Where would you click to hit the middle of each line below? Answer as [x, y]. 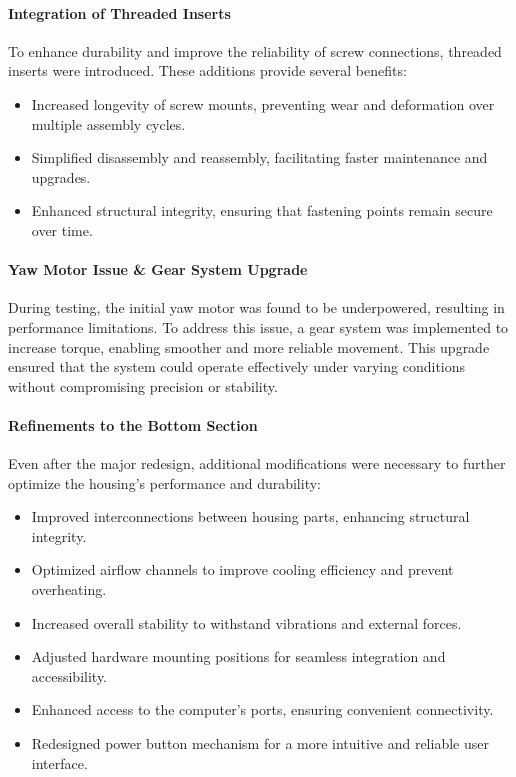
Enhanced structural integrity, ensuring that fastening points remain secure [262, 210]
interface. [59, 762]
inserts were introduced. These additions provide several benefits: [207, 70]
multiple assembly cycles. [108, 123]
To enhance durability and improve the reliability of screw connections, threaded [255, 50]
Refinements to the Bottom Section [133, 424]
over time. [62, 229]
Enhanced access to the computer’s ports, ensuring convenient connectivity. [262, 709]
